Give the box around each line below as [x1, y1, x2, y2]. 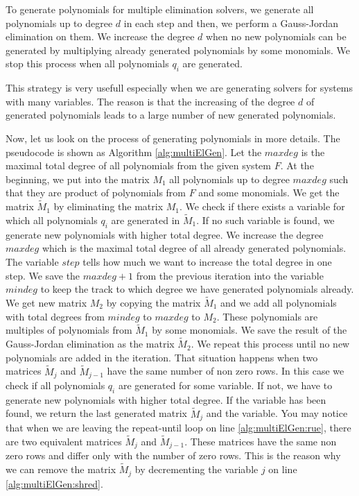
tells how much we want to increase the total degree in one [82, 254, 332, 268]
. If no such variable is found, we [196, 212, 335, 227]
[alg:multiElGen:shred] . [6, 476, 103, 490]
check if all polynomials [6, 378, 105, 393]
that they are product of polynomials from [6, 185, 186, 200]
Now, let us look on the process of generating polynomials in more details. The [6, 130, 340, 145]
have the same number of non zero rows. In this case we [107, 364, 344, 378]
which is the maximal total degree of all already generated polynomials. [42, 241, 347, 255]
